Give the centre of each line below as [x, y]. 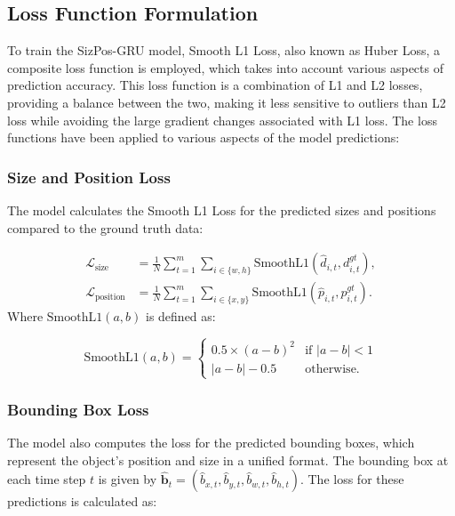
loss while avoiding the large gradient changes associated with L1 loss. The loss [222, 120]
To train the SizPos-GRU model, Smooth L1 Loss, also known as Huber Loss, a [224, 50]
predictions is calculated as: [82, 501]
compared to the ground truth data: [105, 227]
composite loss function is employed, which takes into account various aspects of [225, 67]
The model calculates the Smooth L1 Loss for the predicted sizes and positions [222, 210]
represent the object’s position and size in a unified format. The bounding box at [228, 460]
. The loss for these [352, 479]
